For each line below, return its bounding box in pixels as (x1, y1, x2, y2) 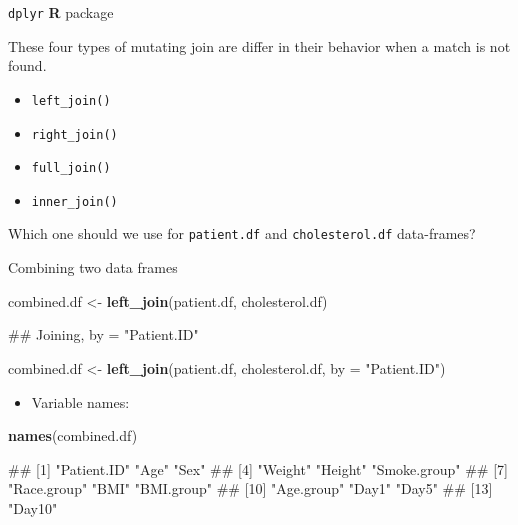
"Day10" (8, 497, 58, 518)
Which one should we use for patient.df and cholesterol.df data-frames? (8, 223, 476, 244)
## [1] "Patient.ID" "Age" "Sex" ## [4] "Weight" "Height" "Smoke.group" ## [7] (8, 458, 508, 479)
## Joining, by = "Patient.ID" (8, 324, 199, 345)
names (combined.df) (8, 425, 138, 446)
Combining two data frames (8, 257, 178, 278)
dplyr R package (8, 2, 114, 22)
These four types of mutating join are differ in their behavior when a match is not (8, 35, 511, 56)
